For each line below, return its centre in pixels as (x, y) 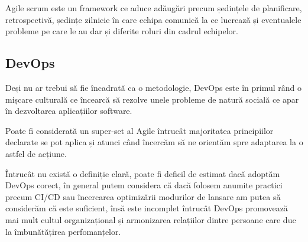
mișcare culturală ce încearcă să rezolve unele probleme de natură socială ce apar (152, 99)
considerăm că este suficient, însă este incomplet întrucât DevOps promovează (147, 208)
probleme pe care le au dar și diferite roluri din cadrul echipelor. (122, 31)
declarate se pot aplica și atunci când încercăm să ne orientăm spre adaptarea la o (154, 142)
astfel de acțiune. (36, 153)
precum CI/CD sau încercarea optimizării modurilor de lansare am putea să (143, 196)
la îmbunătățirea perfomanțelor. (63, 231)
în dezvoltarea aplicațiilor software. (69, 111)
